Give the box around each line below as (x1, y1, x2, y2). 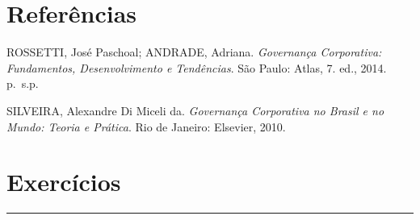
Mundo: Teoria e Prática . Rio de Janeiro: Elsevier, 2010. (6, 118, 286, 135)
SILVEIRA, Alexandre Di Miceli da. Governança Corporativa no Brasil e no (6, 102, 384, 118)
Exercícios (6, 165, 121, 198)
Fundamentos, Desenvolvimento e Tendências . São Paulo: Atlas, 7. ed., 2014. (6, 59, 387, 76)
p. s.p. (6, 75, 39, 92)
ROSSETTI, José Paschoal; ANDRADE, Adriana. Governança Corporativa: (6, 44, 382, 60)
